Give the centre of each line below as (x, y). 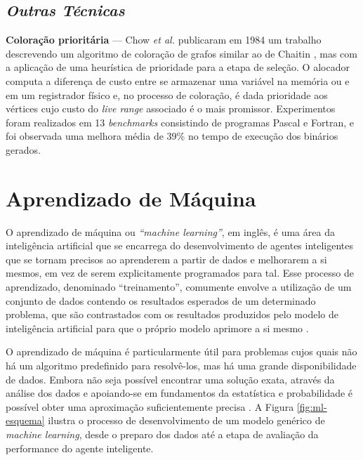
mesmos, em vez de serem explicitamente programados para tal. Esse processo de (180, 273)
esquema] (25, 420)
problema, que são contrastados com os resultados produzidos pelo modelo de (172, 314)
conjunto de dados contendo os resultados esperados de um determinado (161, 300)
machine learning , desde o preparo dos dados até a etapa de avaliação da (162, 434)
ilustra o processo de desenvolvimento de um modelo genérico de (186, 420)
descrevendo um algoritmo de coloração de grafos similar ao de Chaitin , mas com (181, 53)
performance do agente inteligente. (80, 448)
